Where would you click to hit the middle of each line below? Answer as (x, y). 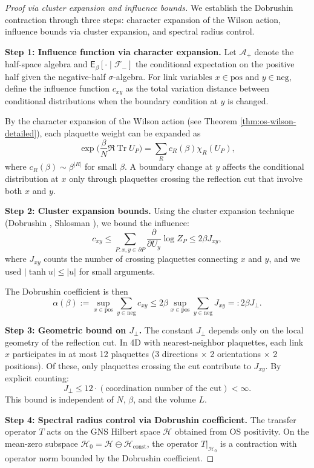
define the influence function (57, 88)
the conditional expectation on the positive (215, 64)
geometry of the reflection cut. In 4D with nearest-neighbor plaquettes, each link (154, 342)
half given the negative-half (55, 76)
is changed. (248, 100)
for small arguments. (117, 271)
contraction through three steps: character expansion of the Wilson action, (143, 19)
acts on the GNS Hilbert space (103, 431)
